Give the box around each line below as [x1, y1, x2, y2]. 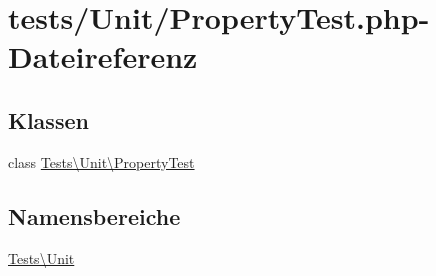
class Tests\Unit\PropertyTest [8, 151, 195, 172]
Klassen [8, 104, 89, 135]
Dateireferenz [8, 36, 198, 77]
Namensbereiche [8, 200, 181, 231]
